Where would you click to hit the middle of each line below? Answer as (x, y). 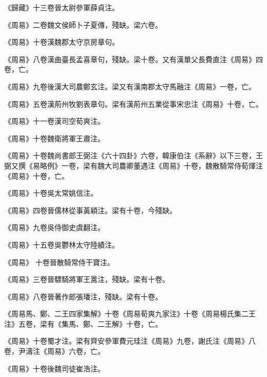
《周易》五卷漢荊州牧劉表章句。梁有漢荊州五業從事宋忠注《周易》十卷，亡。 (133, 103)
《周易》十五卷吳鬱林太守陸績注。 (62, 244)
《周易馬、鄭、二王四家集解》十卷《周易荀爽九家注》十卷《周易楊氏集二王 (130, 314)
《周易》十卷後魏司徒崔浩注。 (54, 368)
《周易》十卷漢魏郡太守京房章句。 (62, 42)
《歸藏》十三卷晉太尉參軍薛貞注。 (62, 7)
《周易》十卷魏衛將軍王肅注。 (54, 138)
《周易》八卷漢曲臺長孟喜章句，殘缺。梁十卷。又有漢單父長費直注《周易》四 (133, 59)
